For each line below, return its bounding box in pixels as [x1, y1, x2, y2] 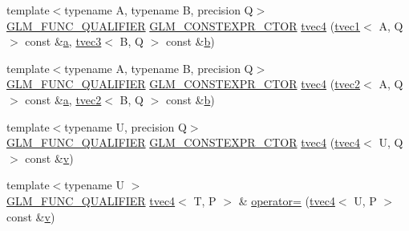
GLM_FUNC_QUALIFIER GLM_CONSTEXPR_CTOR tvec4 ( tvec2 [6, 75, 361, 92]
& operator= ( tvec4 [238, 192, 335, 209]
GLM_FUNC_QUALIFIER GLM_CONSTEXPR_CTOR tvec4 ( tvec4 [6, 134, 361, 151]
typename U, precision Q [64, 118, 187, 135]
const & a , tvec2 [25, 91, 102, 107]
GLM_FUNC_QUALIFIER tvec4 [6, 192, 176, 209]
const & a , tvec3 [25, 33, 102, 50]
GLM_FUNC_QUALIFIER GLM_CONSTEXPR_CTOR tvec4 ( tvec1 [6, 17, 361, 34]
